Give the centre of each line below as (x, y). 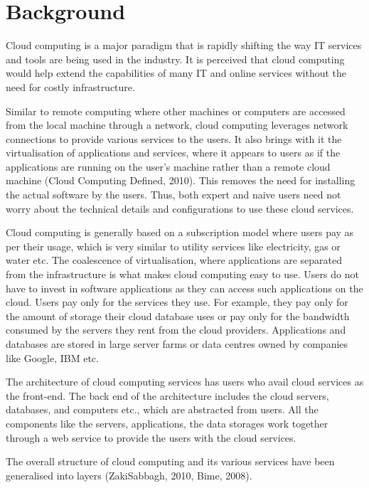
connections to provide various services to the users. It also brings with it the (174, 138)
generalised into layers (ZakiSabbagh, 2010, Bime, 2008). (129, 475)
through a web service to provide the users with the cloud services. (151, 437)
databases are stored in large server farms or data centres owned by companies (177, 344)
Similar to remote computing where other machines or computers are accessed (176, 111)
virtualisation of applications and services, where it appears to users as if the (173, 153)
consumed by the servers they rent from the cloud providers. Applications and (176, 330)
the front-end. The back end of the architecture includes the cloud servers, (167, 395)
